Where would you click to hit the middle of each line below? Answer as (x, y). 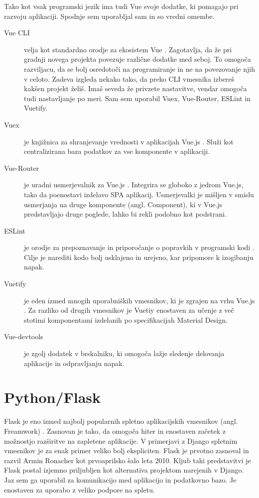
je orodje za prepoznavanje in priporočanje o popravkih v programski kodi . (139, 247)
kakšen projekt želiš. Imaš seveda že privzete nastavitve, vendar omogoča (135, 88)
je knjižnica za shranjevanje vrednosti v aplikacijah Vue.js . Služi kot (129, 141)
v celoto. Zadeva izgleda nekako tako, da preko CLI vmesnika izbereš (129, 78)
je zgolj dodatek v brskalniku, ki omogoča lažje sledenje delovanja (124, 353)
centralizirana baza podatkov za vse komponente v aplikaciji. (117, 151)
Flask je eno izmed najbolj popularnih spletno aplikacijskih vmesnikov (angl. (121, 421)
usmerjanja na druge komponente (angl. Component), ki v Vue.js (123, 204)
